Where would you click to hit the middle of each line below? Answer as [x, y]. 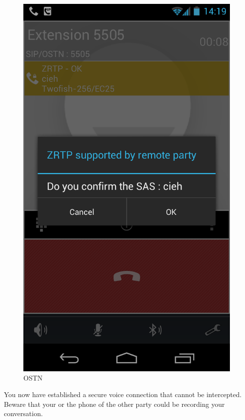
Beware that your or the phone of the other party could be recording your [114, 404]
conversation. [23, 413]
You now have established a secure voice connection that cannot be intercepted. [123, 394]
